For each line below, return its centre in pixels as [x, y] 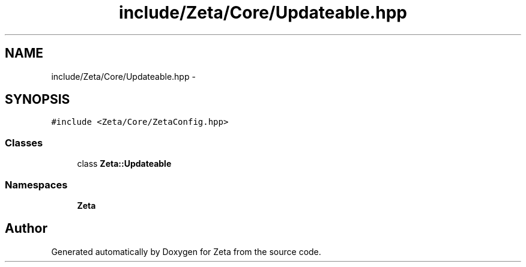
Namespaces [36, 184]
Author [26, 229]
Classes [24, 142]
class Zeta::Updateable [124, 164]
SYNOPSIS [38, 100]
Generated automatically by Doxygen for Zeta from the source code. [186, 251]
